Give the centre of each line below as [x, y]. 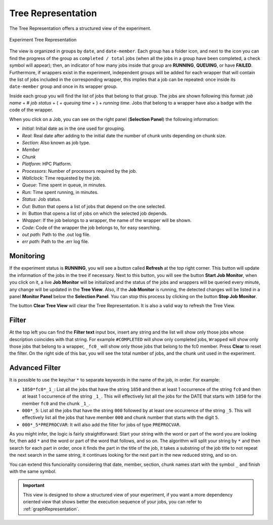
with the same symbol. [33, 471]
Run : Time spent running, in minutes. [60, 192]
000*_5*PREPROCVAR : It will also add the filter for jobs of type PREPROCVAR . [101, 424]
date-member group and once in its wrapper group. [63, 86]
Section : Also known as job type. [56, 143]
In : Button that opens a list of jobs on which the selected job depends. [95, 213]
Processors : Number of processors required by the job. [80, 171]
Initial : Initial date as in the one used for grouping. [74, 128]
